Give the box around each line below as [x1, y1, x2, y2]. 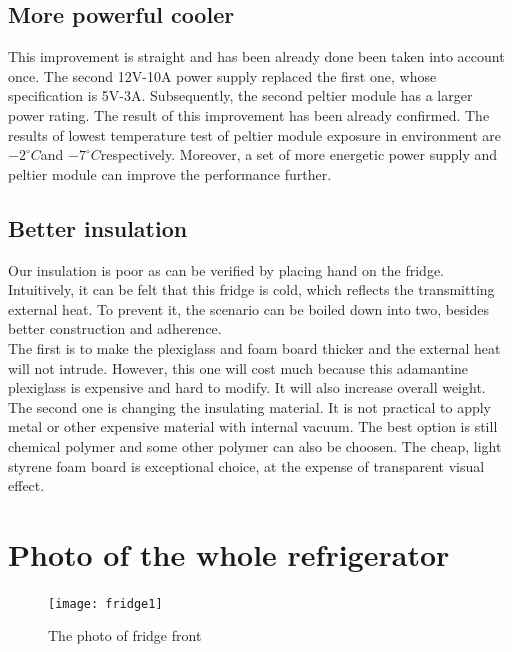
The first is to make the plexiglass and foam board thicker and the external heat [8, 337, 501, 358]
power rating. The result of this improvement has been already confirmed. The [8, 104, 490, 125]
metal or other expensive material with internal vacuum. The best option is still [8, 416, 498, 437]
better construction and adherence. [8, 318, 222, 339]
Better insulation [8, 212, 188, 243]
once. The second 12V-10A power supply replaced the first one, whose [8, 65, 437, 86]
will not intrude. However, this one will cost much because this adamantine [8, 357, 469, 378]
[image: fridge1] [48, 596, 163, 611]
